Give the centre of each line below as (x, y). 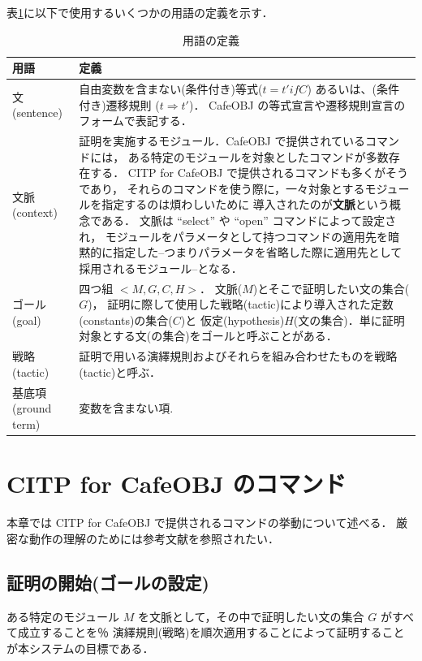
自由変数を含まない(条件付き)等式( (171, 89)
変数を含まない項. (126, 408)
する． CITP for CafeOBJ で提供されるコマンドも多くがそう (249, 173)
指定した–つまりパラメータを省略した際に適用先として (258, 252)
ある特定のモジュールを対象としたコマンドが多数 (258, 156)
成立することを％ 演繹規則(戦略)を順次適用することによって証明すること (211, 632)
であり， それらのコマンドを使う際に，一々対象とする (222, 188)
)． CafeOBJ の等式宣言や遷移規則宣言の (297, 104)
